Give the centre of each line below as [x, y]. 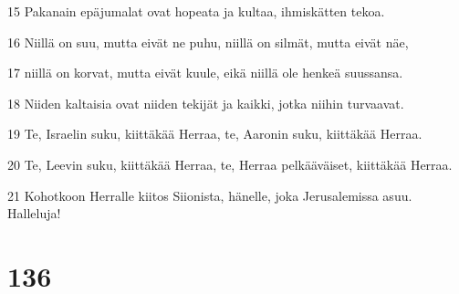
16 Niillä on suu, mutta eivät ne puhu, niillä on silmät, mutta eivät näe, [208, 42]
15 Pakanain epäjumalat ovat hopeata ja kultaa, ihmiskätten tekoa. [196, 11]
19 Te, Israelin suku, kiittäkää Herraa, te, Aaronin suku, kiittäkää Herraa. [215, 134]
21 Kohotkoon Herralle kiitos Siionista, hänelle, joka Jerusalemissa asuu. [210, 195]
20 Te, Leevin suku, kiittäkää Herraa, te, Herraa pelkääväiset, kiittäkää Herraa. [230, 164]
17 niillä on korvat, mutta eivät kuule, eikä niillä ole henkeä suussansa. [205, 73]
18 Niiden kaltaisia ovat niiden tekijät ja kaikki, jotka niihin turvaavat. [206, 103]
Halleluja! [34, 213]
